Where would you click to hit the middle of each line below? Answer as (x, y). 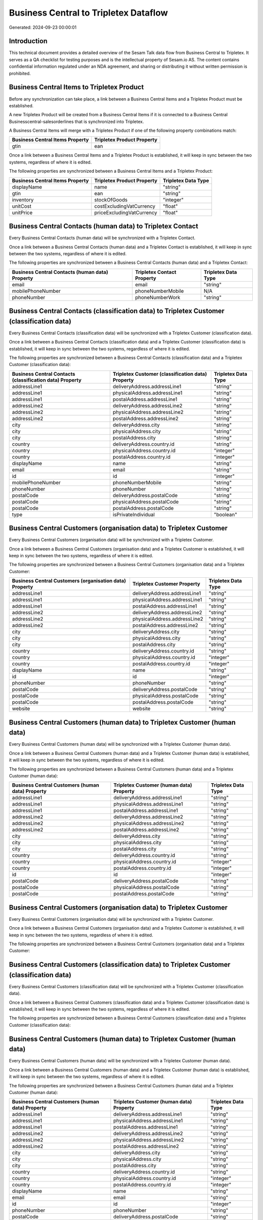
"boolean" (225, 514)
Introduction (28, 41)
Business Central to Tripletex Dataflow (88, 13)
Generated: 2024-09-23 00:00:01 (43, 27)
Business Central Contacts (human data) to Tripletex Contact (103, 226)
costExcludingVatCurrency (125, 206)
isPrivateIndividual (134, 514)
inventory (23, 200)
